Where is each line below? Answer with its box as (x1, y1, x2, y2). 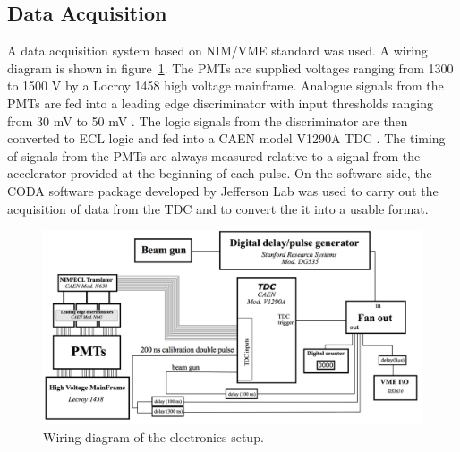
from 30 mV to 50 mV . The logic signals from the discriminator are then (7, 111, 408, 130)
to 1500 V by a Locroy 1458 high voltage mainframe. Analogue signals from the (7, 76, 444, 95)
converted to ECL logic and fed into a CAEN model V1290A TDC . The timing (7, 129, 446, 148)
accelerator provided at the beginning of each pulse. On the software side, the (7, 164, 432, 183)
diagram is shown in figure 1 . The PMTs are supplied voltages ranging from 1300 (7, 58, 454, 77)
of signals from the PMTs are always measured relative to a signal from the (7, 146, 421, 165)
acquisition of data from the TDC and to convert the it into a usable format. (7, 199, 429, 217)
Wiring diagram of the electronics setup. (43, 427, 264, 446)
